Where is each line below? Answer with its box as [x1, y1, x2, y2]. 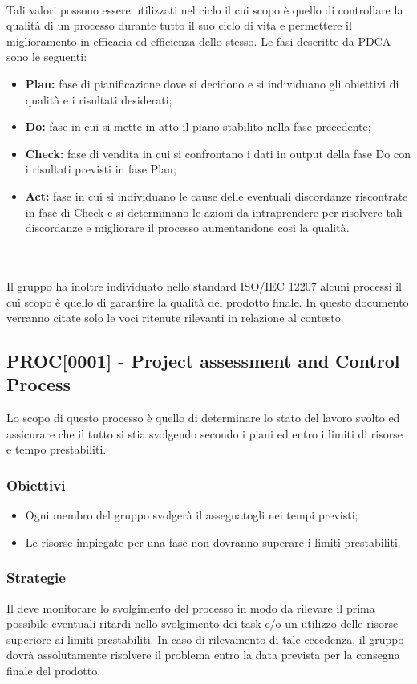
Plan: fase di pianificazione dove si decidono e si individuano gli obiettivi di [25, 75, 399, 92]
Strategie [6, 568, 66, 588]
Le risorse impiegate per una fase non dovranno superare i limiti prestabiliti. [25, 533, 401, 550]
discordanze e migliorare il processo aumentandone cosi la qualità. [25, 219, 350, 236]
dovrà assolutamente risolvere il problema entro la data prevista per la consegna [6, 646, 400, 663]
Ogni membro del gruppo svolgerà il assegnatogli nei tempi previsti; [25, 507, 358, 523]
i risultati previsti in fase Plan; [25, 161, 176, 177]
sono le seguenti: [6, 48, 87, 65]
